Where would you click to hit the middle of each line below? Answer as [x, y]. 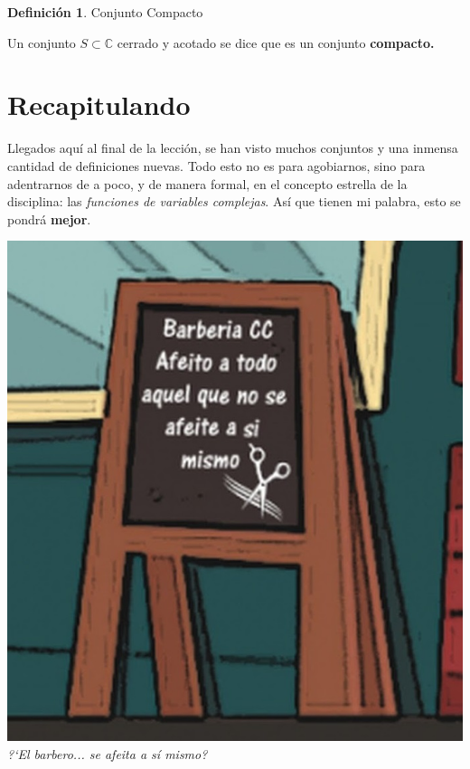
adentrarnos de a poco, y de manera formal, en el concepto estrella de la [207, 183]
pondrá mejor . [49, 218]
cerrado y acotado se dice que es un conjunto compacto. [276, 42]
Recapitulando [99, 104]
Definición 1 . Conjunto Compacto [105, 12]
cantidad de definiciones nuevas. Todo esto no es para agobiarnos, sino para [216, 165]
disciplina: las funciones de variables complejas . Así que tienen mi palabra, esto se [234, 201]
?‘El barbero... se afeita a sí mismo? [108, 753]
